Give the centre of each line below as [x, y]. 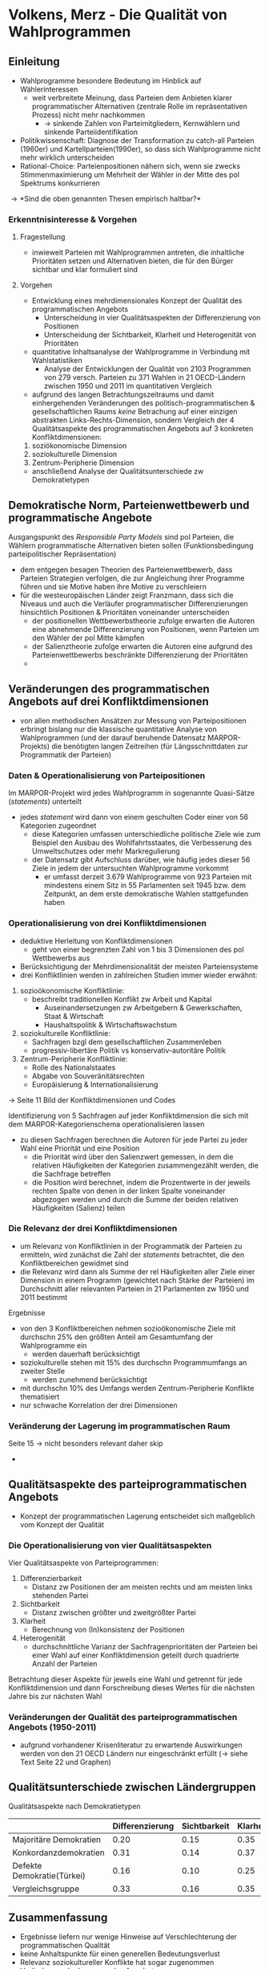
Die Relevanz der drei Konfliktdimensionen [93, 1229]
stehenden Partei [60, 1596]
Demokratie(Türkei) [49, 1876]
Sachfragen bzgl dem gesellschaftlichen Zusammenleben [126, 1042]
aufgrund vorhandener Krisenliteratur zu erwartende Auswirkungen [131, 1745]
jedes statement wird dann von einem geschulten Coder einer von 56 [134, 817]
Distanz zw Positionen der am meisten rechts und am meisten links [142, 1587]
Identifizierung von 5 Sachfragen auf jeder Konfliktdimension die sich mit [128, 1115]
